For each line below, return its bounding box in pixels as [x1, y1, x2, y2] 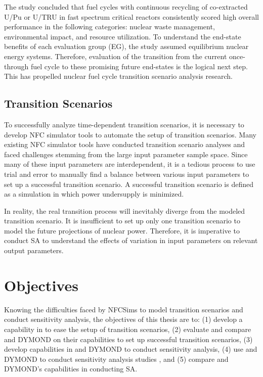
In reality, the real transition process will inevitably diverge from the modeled [4, 205, 245, 216]
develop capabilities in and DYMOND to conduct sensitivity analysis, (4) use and [4, 344, 257, 354]
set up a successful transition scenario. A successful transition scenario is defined [4, 178, 253, 189]
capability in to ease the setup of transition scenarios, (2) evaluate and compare [4, 323, 251, 334]
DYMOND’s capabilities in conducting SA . [4, 363, 138, 374]
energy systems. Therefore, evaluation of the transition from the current [4, 51, 227, 61]
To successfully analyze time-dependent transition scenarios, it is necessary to [4, 119, 244, 129]
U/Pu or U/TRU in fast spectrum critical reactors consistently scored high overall [4, 11, 259, 22]
